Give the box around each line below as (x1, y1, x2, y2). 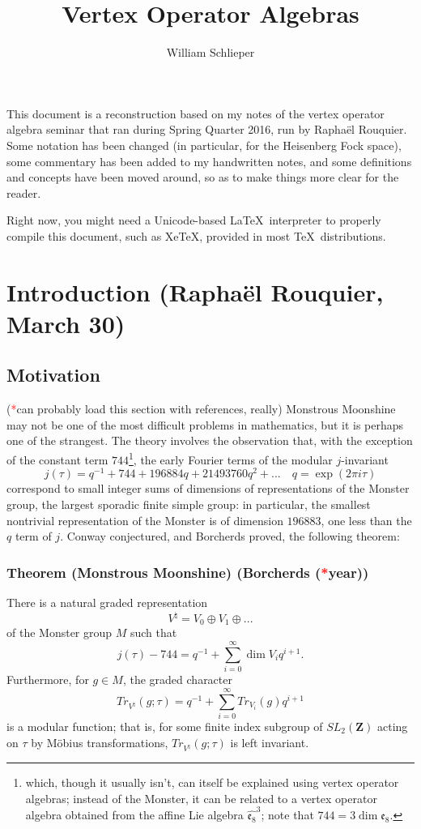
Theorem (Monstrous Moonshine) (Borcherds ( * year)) (6, 562, 369, 582)
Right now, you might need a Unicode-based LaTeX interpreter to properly (6, 212, 381, 229)
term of (15, 528, 52, 545)
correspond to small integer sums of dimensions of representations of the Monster (6, 480, 410, 497)
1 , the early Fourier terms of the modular (129, 449, 333, 468)
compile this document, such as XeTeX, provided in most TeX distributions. (6, 227, 386, 244)
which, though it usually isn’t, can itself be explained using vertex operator (25, 774, 399, 791)
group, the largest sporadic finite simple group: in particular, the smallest (6, 495, 371, 512)
